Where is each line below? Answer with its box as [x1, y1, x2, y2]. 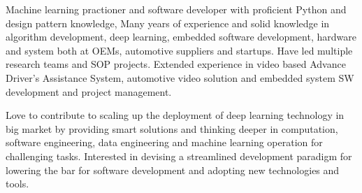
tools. [6, 176, 29, 191]
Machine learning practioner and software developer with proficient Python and [6, 2, 347, 16]
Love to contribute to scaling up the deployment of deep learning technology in [6, 108, 345, 122]
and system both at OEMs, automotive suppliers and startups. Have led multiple [6, 43, 353, 57]
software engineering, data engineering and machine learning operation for [6, 135, 323, 150]
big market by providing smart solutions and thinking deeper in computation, [6, 121, 338, 136]
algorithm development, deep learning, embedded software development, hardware [6, 29, 356, 44]
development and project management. [6, 84, 172, 99]
